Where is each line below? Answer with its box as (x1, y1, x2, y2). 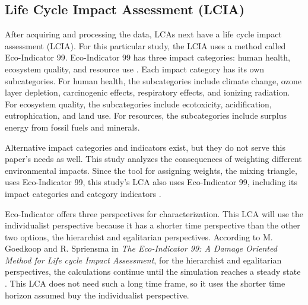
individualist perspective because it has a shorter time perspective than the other (5, 219, 300, 231)
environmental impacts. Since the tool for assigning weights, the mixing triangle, (5, 164, 297, 176)
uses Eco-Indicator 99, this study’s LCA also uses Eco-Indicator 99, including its (5, 176, 297, 188)
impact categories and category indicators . (5, 187, 161, 199)
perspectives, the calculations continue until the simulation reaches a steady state (5, 265, 301, 278)
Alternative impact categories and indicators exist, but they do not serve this (5, 141, 286, 153)
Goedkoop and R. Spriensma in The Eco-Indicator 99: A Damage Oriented (5, 242, 277, 255)
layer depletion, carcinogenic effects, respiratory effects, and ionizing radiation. (5, 86, 290, 99)
